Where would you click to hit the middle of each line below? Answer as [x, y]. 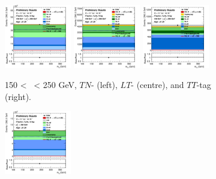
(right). [18, 96]
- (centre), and [157, 85]
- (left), [104, 85]
